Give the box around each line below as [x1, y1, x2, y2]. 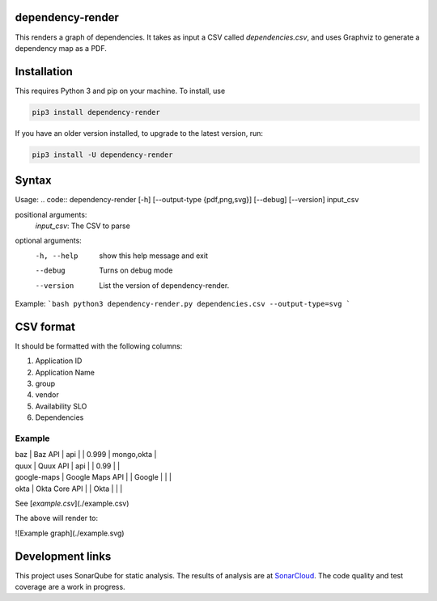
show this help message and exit [99, 251, 208, 260]
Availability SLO [35, 401, 87, 411]
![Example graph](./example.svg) [15, 528, 125, 538]
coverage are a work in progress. [15, 582, 125, 592]
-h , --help [35, 251, 78, 260]
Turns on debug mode [99, 265, 173, 275]
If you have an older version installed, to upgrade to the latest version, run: [15, 128, 263, 138]
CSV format [15, 320, 76, 333]
